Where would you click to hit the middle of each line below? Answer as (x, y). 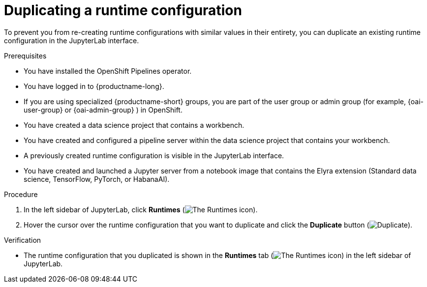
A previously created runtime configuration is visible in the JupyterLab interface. (154, 155)
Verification (23, 240)
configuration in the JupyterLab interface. (72, 40)
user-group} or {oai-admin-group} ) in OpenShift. (103, 110)
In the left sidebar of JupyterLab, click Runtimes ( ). (141, 209)
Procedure (21, 194)
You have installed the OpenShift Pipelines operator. (108, 71)
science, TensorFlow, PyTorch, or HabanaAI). (97, 179)
